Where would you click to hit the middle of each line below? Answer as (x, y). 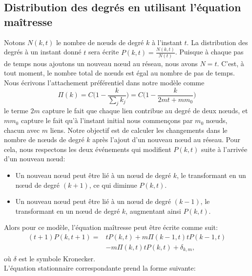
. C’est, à (231, 63)
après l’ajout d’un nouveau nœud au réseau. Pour (166, 139)
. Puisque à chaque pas (209, 52)
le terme (16, 111)
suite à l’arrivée (224, 149)
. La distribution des (217, 42)
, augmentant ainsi (153, 211)
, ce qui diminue (113, 185)
